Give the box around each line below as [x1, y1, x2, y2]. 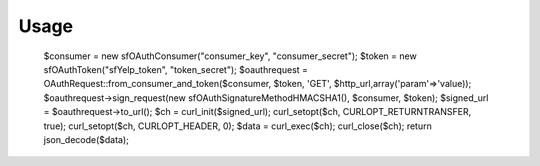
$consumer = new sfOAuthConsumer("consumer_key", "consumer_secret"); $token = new [43, 50, 417, 62]
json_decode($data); [43, 133, 130, 145]
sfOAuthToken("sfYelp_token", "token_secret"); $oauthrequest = [43, 63, 309, 75]
